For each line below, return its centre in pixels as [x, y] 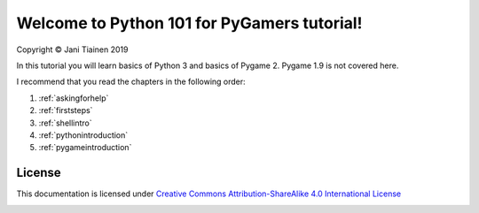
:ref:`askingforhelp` [74, 98]
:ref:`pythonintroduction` [83, 135]
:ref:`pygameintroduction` [85, 148]
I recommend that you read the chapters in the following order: [131, 82]
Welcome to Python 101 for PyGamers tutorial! [189, 23]
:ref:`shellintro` [65, 123]
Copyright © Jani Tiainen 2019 [72, 49]
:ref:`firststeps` [66, 110]
